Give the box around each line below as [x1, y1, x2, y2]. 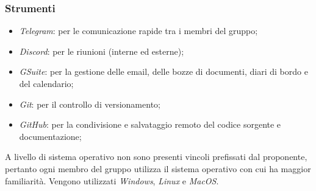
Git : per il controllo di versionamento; [19, 97, 160, 110]
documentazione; [19, 130, 82, 142]
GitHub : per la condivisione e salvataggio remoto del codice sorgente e [19, 118, 281, 131]
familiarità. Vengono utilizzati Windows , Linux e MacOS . [5, 174, 219, 187]
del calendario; [19, 77, 74, 89]
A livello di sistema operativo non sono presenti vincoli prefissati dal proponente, [5, 150, 307, 163]
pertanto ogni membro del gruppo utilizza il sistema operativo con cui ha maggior [5, 162, 311, 175]
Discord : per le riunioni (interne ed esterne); [19, 44, 184, 57]
